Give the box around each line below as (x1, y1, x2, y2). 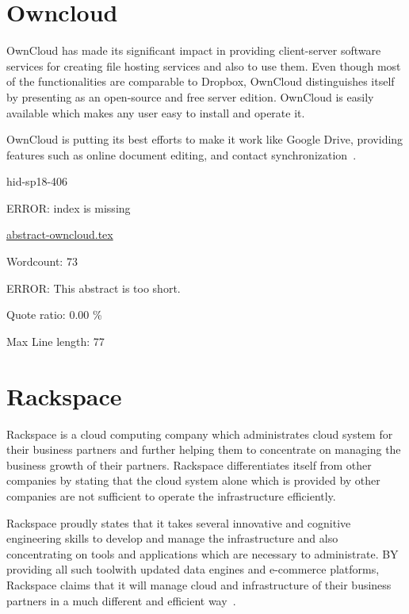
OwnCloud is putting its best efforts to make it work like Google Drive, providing (6, 131, 403, 148)
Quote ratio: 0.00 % (6, 306, 102, 323)
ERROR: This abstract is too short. (6, 279, 181, 296)
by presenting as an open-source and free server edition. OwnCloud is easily (6, 88, 374, 105)
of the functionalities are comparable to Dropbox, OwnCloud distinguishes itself (6, 73, 395, 90)
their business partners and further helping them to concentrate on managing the (6, 441, 401, 458)
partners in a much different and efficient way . (6, 592, 236, 608)
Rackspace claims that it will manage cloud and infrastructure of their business (6, 576, 392, 593)
